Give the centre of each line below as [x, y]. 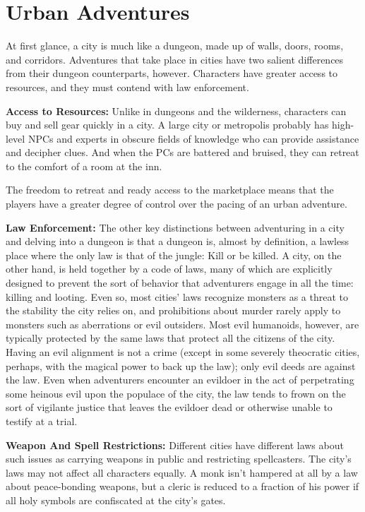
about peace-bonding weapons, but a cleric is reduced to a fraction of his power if [182, 486]
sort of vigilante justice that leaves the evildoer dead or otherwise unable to [169, 407]
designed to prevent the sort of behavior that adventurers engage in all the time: [180, 283]
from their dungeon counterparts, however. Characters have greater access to [172, 73]
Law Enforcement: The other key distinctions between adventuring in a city [175, 227]
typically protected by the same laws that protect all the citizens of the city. [170, 338]
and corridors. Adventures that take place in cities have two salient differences [175, 59]
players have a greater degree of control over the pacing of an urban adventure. [176, 204]
